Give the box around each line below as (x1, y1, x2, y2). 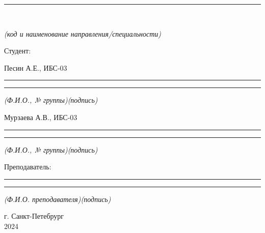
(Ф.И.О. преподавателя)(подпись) (4, 193, 111, 204)
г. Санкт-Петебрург (4, 211, 64, 221)
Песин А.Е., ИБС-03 (4, 62, 67, 73)
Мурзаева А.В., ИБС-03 (4, 111, 77, 122)
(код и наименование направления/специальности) (4, 28, 162, 39)
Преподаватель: (4, 161, 51, 172)
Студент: (4, 45, 31, 56)
